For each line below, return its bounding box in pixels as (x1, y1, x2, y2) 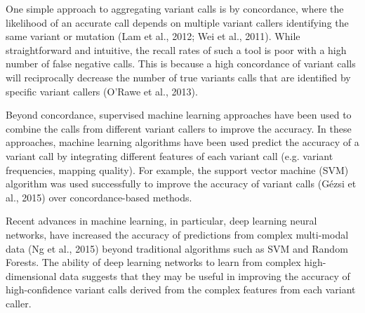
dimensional (6, 268, 57, 283)
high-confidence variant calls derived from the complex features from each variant (6, 282, 356, 297)
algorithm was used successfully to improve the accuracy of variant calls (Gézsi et (6, 176, 357, 191)
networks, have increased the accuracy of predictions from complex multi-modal (6, 227, 349, 241)
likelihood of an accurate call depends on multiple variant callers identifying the (6, 15, 349, 29)
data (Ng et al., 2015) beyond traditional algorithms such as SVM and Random (6, 241, 348, 255)
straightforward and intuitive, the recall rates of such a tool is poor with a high (6, 42, 347, 57)
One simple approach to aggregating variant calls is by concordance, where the (6, 1, 344, 15)
